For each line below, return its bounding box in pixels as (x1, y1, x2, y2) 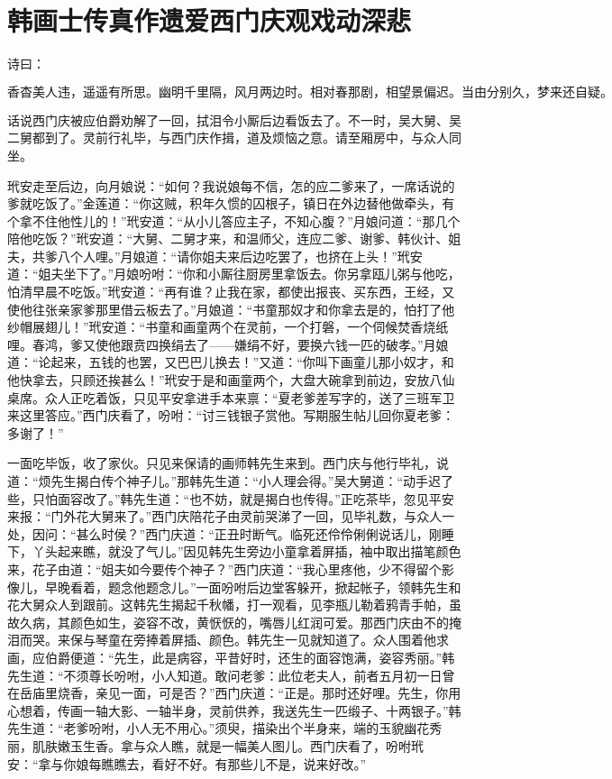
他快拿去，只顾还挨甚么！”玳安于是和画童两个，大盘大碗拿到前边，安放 (7, 371, 430, 389)
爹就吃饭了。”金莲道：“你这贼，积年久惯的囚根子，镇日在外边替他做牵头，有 (7, 194, 455, 213)
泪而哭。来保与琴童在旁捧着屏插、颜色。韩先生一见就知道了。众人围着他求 (7, 630, 449, 649)
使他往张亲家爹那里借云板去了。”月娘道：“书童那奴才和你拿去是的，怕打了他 (7, 299, 455, 318)
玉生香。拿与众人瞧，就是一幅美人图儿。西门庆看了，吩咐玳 (69, 736, 424, 755)
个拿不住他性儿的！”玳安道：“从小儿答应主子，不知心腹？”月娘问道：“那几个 (7, 211, 461, 230)
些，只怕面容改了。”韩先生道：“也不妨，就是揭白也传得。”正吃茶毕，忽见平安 (7, 489, 454, 508)
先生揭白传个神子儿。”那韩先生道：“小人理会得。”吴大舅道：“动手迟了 (50, 472, 454, 490)
